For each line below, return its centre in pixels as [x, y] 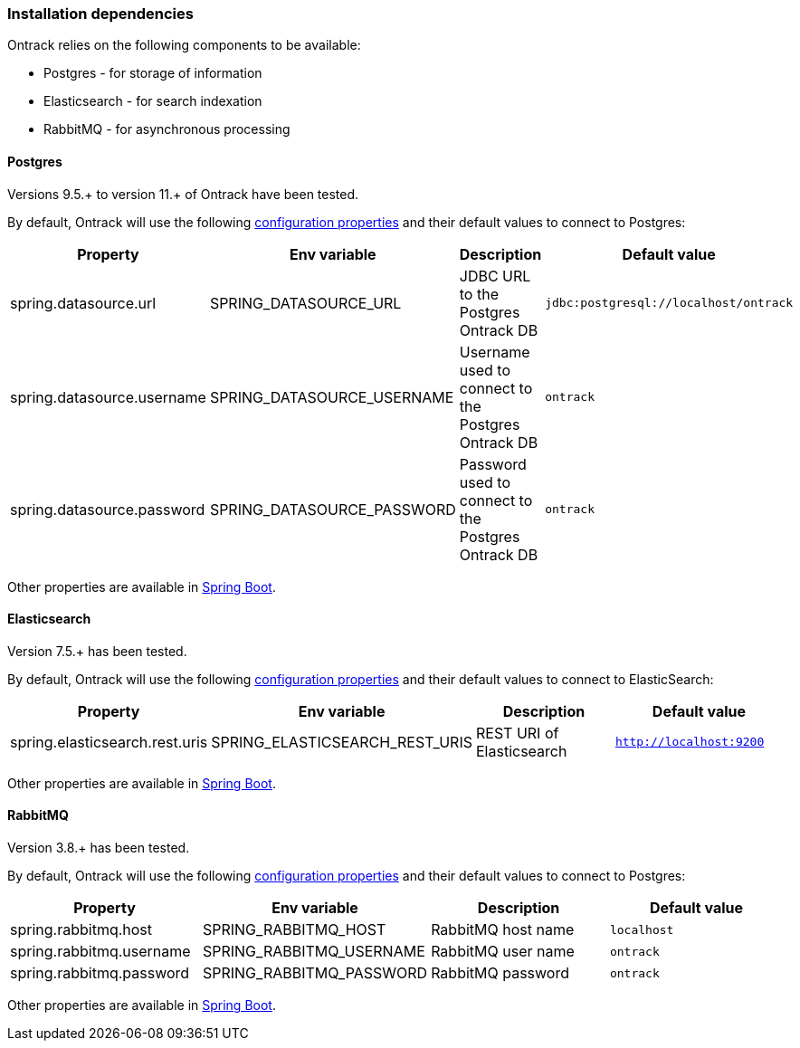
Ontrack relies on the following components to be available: [184, 45]
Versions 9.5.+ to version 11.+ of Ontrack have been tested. [183, 194]
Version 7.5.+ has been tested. [97, 651]
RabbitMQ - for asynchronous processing [167, 129]
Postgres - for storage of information [153, 73]
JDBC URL [495, 276]
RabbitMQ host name [503, 930]
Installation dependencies [100, 14]
